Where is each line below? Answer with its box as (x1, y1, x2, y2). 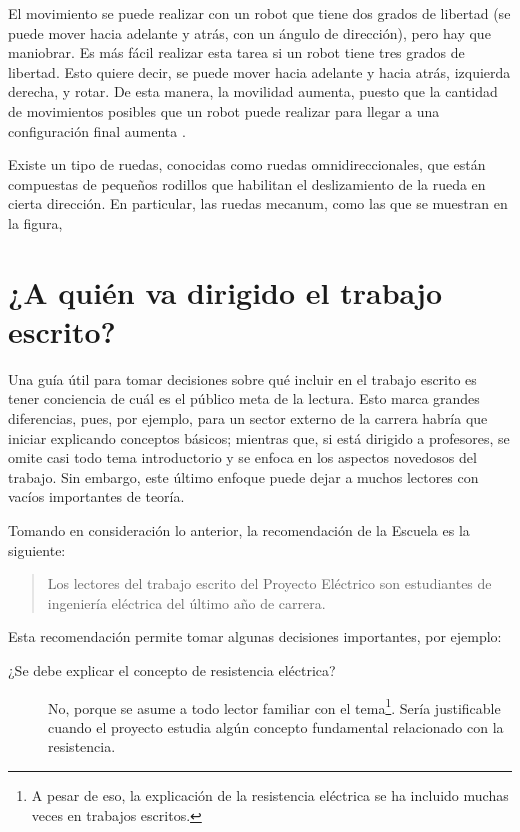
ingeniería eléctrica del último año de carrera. (47, 592, 326, 613)
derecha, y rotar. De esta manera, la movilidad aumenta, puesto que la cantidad (8, 81, 498, 102)
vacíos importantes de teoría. (8, 486, 185, 507)
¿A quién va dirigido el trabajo (8, 271, 443, 312)
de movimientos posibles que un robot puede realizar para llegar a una (8, 100, 440, 121)
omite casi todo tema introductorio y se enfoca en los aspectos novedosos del (8, 447, 477, 468)
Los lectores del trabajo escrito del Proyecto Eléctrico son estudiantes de (47, 573, 492, 594)
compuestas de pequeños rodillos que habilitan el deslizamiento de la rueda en (8, 173, 486, 194)
